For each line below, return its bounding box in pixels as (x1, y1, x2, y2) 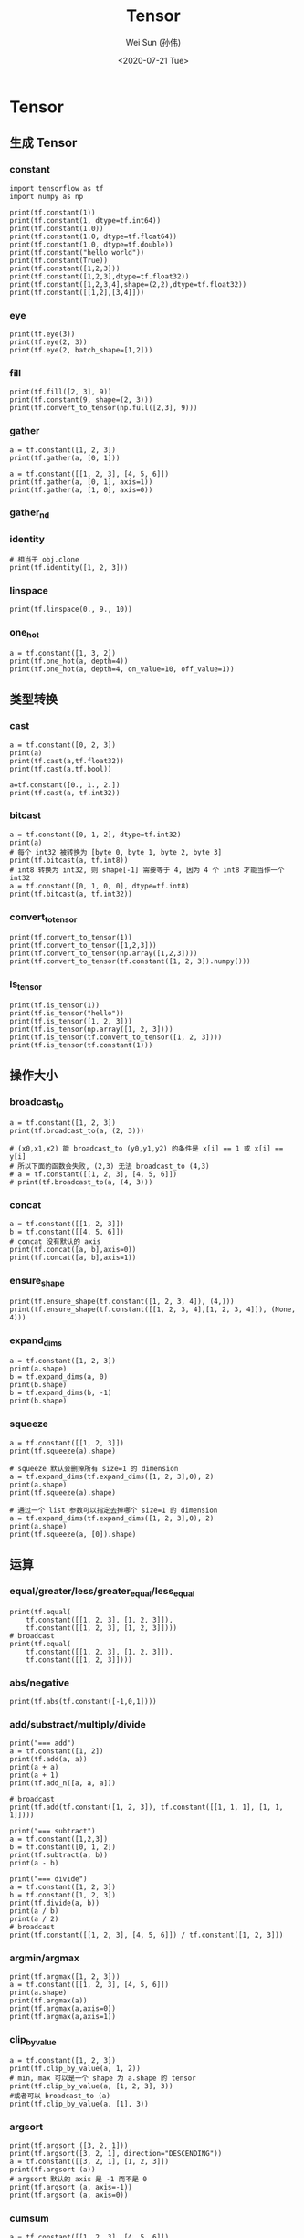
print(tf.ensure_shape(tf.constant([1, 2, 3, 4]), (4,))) (9, 1297, 235, 1306)
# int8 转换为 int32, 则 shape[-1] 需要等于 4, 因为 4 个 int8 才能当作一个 (9, 865, 285, 875)
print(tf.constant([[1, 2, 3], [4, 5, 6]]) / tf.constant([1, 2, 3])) (9, 1930, 284, 1940)
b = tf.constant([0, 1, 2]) (9, 1843, 117, 1852)
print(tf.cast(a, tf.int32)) (9, 788, 121, 797)
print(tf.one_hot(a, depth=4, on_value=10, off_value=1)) (9, 664, 235, 674)
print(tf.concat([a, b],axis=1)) (9, 1253, 137, 1263)
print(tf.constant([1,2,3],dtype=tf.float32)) (9, 271, 190, 281)
